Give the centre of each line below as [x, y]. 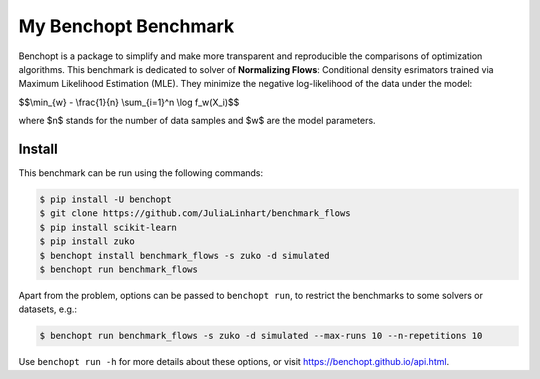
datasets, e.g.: [48, 309]
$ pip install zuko [87, 241]
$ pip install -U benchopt [105, 199]
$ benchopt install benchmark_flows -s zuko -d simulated [184, 255]
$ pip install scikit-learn [108, 227]
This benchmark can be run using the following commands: [141, 173]
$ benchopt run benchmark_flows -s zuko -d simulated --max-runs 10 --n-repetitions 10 [261, 336]
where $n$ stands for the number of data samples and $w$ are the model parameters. [197, 121]
